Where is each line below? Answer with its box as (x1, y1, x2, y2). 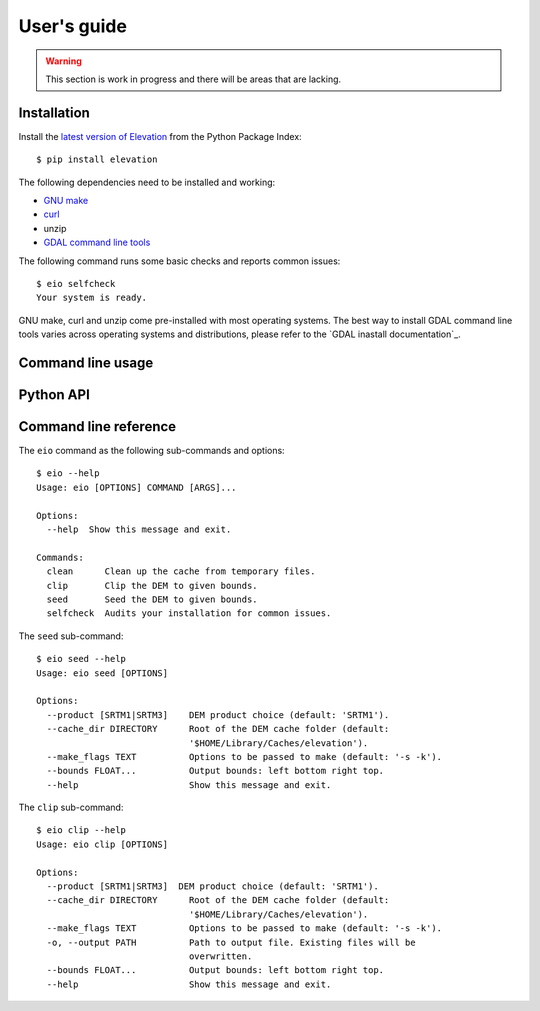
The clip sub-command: (18, 801, 124, 814)
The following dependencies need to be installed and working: (18, 176, 276, 188)
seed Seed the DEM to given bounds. (46, 593, 259, 605)
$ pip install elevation (36, 154, 158, 165)
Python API (18, 386, 90, 403)
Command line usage (18, 354, 154, 371)
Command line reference (18, 418, 177, 435)
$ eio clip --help (36, 825, 127, 836)
